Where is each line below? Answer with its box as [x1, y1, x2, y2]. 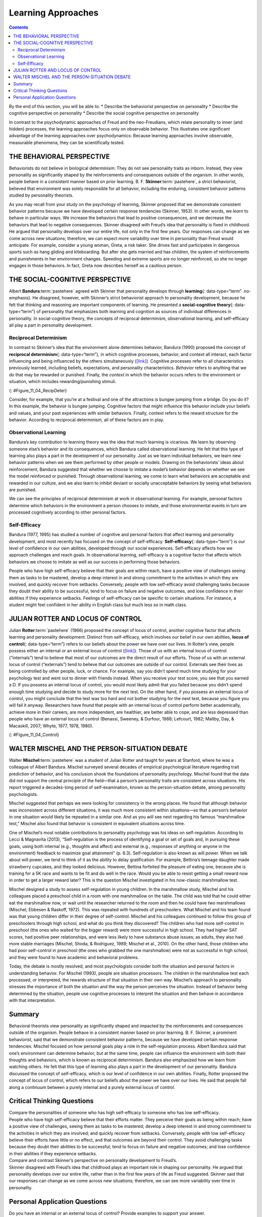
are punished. [9, 487, 36, 493]
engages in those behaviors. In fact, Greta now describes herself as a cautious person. [9, 263, 183, 269]
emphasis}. [9, 295, 32, 301]
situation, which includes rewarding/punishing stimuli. [9, 379, 116, 385]
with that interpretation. [9, 997, 56, 1003]
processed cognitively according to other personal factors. [9, 509, 127, 516]
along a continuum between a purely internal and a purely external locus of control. [9, 1084, 176, 1090]
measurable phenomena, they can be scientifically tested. [9, 139, 125, 146]
